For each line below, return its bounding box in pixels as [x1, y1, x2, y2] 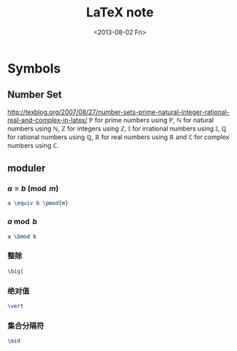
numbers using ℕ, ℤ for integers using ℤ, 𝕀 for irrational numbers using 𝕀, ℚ [7, 124, 227, 133]
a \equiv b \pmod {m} [7, 200, 69, 207]
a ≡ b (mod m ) [7, 183, 59, 193]
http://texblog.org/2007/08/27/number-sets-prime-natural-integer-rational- [7, 108, 230, 116]
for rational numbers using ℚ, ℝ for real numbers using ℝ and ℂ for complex [7, 133, 230, 141]
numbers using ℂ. [7, 141, 59, 150]
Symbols [7, 60, 61, 76]
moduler [7, 162, 46, 175]
